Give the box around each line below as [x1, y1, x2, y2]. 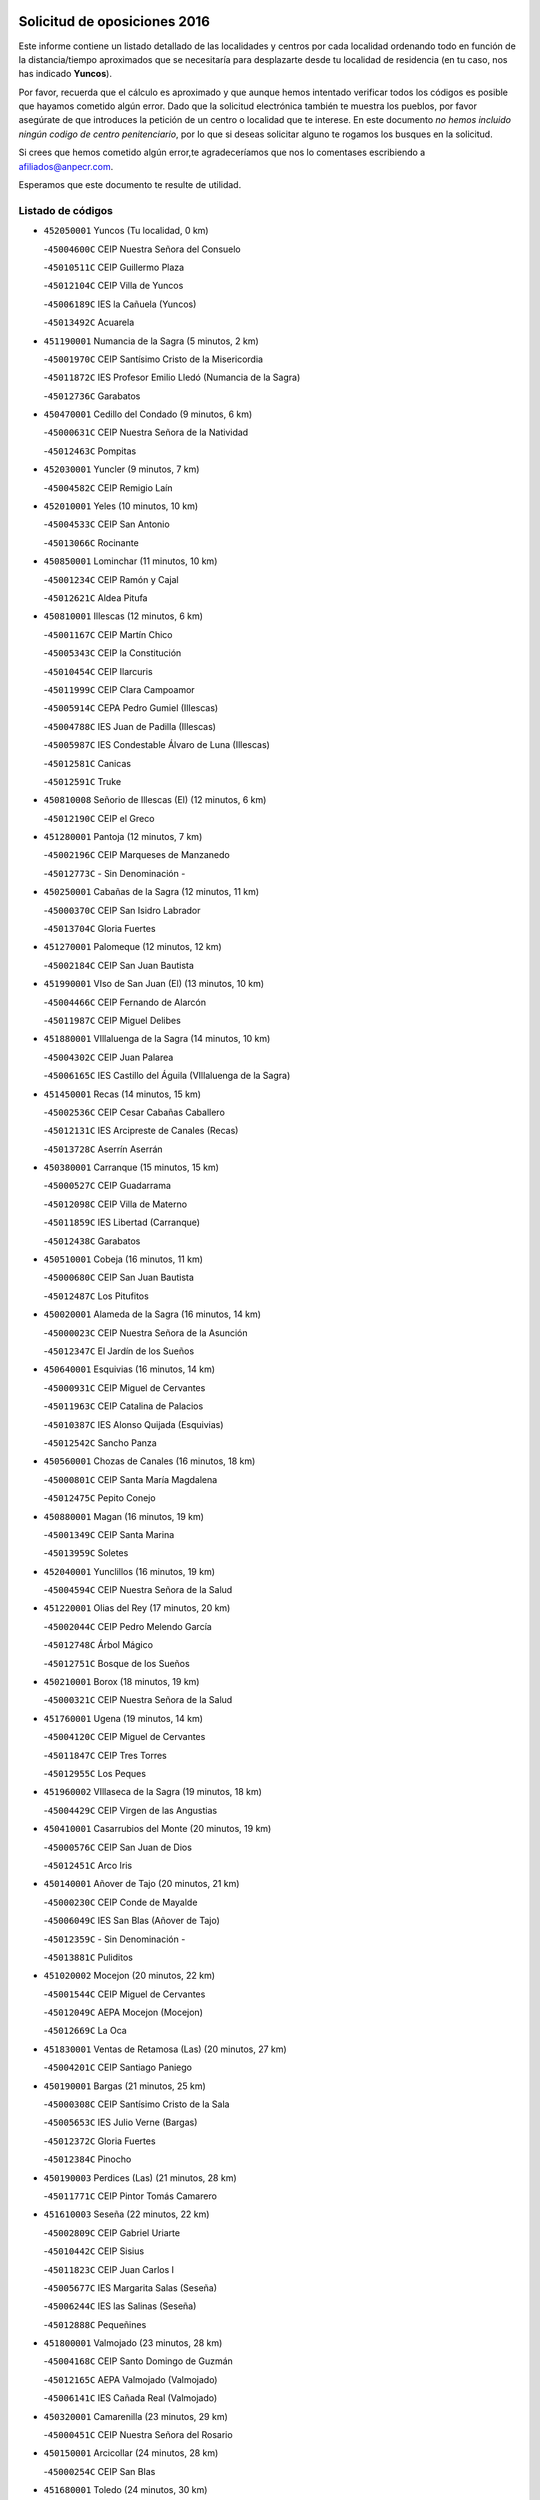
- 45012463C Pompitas [43, 445, 137, 457]
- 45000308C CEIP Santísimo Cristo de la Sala [43, 2098, 230, 2110]
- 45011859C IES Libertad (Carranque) [43, 1216, 200, 1229]
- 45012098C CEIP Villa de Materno [43, 1198, 188, 1210]
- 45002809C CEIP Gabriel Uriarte [43, 2226, 180, 2239]
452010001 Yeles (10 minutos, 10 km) [43, 500, 199, 512]
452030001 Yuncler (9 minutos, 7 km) [43, 463, 200, 475]
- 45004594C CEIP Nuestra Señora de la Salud [43, 1584, 233, 1596]
